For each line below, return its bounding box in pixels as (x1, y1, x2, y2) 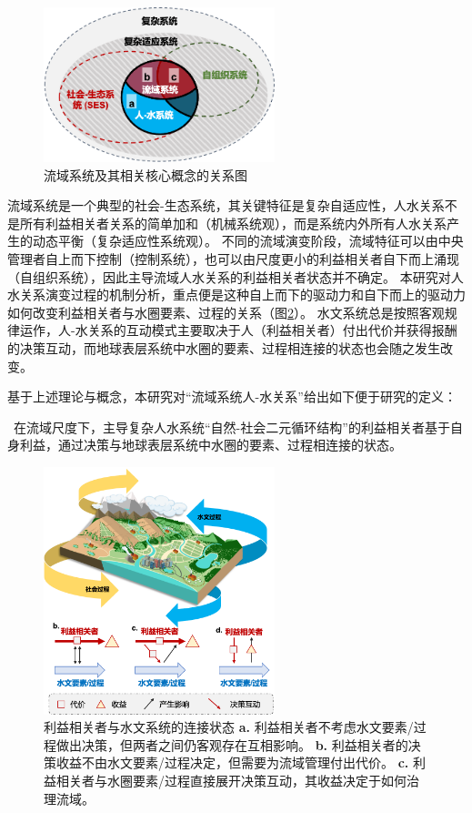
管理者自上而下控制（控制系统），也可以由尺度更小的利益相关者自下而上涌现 (7, 249, 459, 268)
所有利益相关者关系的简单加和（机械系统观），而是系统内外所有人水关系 (19, 213, 447, 232)
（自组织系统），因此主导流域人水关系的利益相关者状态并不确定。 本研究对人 (7, 267, 464, 286)
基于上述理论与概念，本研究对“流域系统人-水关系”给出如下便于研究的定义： (7, 387, 457, 406)
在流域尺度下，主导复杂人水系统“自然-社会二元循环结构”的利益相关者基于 (13, 417, 450, 436)
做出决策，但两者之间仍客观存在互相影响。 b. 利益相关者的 (55, 735, 408, 754)
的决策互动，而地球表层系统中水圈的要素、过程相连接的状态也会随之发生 (7, 338, 440, 357)
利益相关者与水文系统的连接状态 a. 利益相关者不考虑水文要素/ (44, 717, 414, 737)
